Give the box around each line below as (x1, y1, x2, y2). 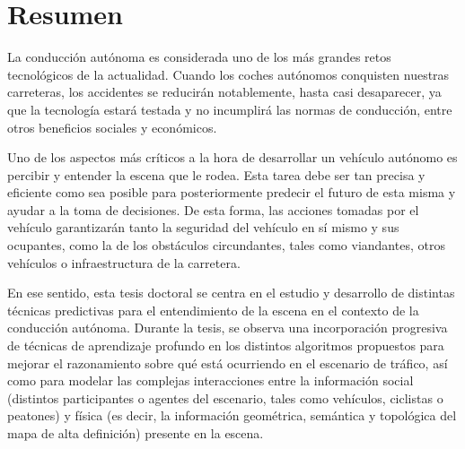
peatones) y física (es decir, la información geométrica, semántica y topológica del (7, 406, 457, 425)
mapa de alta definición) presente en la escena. (7, 424, 264, 442)
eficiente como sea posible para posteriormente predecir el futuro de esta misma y (7, 183, 456, 202)
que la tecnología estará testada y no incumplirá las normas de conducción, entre (7, 99, 452, 118)
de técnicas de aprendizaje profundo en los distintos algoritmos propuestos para (7, 336, 444, 355)
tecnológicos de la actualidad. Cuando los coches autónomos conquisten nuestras (7, 65, 450, 83)
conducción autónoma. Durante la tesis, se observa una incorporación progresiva (7, 318, 448, 337)
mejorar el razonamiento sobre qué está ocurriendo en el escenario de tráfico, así (7, 353, 448, 372)
